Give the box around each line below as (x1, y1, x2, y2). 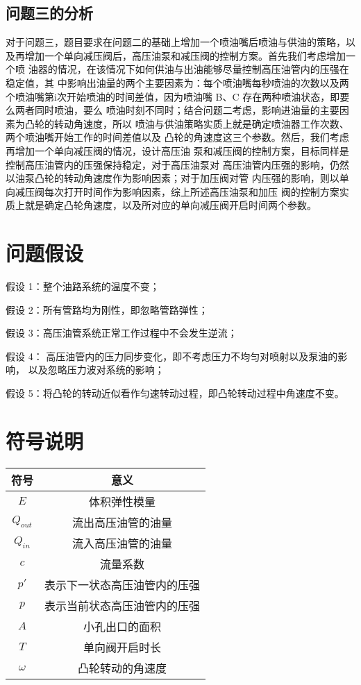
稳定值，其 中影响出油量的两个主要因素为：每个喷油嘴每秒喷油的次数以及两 (6, 75, 349, 90)
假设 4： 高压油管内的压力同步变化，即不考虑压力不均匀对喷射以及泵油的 (6, 348, 338, 363)
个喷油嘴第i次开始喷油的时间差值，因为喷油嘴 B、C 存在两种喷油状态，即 (6, 89, 340, 103)
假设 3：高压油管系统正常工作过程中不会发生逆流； (6, 325, 237, 340)
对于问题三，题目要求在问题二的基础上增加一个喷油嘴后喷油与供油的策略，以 (6, 35, 355, 49)
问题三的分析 (6, 2, 93, 24)
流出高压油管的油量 (72, 514, 173, 530)
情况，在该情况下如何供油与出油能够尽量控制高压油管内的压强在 (57, 62, 349, 76)
